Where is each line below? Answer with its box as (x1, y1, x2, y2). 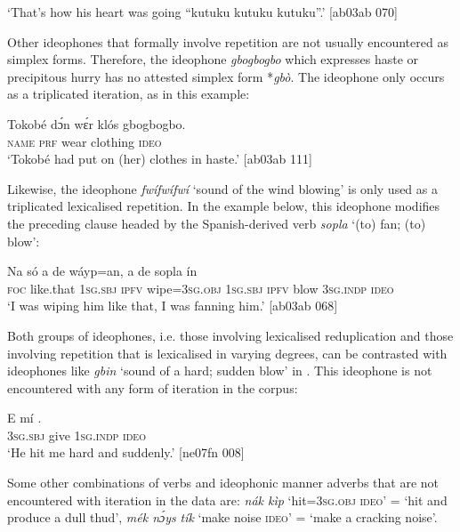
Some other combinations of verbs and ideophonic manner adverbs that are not (7, 473, 440, 492)
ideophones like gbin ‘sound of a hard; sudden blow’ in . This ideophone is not (7, 361, 432, 380)
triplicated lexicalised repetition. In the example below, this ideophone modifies (7, 197, 440, 215)
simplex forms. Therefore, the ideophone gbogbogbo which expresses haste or (7, 50, 419, 69)
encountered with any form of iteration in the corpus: (7, 378, 298, 397)
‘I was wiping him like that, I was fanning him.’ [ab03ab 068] (7, 296, 338, 315)
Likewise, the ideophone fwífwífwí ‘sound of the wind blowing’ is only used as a (7, 179, 438, 197)
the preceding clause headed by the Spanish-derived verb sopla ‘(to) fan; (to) (7, 214, 426, 232)
